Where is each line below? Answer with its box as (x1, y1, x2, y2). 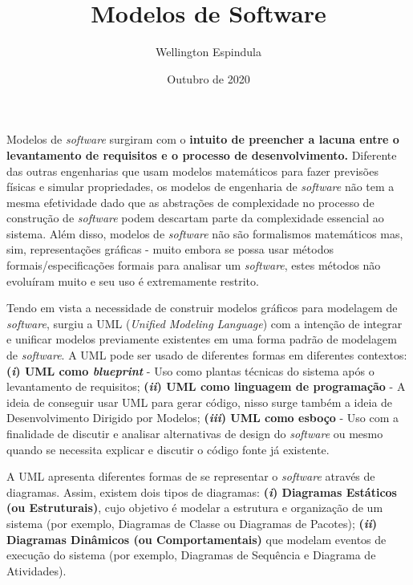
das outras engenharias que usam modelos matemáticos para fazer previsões (6, 162, 379, 179)
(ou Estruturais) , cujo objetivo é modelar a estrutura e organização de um (6, 499, 383, 516)
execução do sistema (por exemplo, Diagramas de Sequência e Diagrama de (6, 546, 376, 563)
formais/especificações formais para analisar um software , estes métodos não (6, 257, 381, 274)
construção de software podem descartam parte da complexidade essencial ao (6, 209, 384, 226)
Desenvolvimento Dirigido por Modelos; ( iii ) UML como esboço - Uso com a (6, 409, 399, 426)
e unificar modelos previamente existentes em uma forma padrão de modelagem (6, 331, 397, 347)
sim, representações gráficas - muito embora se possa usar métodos (6, 241, 334, 258)
